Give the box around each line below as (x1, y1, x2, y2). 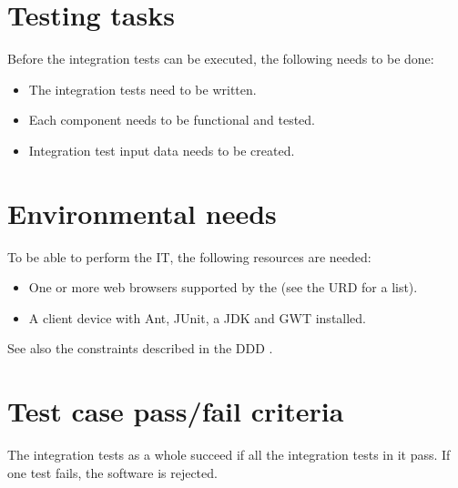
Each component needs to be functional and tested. (28, 110, 315, 129)
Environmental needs (7, 194, 277, 231)
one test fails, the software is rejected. (7, 463, 218, 482)
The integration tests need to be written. (28, 79, 257, 98)
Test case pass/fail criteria (7, 392, 344, 430)
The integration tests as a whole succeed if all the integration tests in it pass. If (7, 445, 451, 464)
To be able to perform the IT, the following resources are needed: (7, 247, 371, 266)
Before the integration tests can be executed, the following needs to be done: (7, 49, 434, 68)
